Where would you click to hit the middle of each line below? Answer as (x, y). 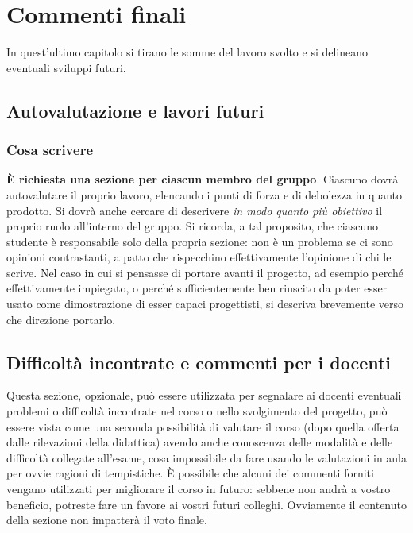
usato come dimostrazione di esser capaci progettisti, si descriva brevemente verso (205, 304)
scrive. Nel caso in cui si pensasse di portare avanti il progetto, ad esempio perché (205, 272)
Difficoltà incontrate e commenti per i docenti (199, 362)
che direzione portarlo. (61, 319)
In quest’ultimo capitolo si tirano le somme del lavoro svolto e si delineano (187, 52)
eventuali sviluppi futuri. (66, 67)
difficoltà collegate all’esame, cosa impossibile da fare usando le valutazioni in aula (207, 457)
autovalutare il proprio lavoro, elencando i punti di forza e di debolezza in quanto (205, 194)
